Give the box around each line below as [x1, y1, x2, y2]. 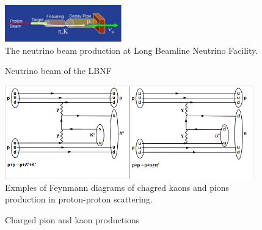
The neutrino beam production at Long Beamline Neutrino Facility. [5, 43, 258, 56]
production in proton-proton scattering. [5, 193, 153, 206]
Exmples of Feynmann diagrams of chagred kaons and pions [5, 180, 230, 193]
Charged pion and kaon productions [5, 213, 140, 226]
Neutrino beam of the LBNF [5, 64, 112, 77]
